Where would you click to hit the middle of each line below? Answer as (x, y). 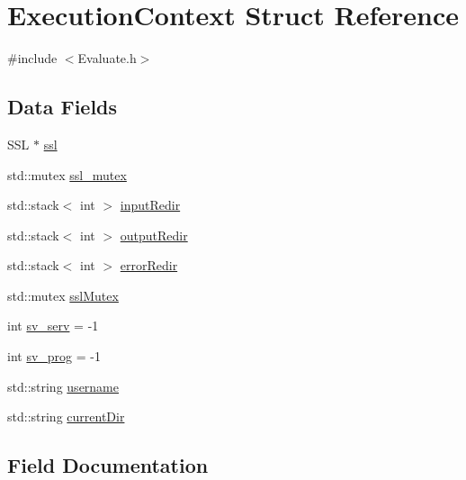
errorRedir (149, 265)
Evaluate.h (107, 58)
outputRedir (154, 235)
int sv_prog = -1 (54, 356)
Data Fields (63, 107)
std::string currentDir (66, 417)
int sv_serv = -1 (53, 326)
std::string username (63, 386)
